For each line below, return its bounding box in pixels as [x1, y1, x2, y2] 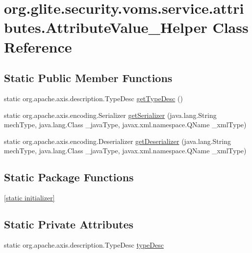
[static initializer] [4, 193, 55, 203]
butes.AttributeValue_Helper [4, 17, 207, 37]
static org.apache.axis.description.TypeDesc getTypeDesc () [4, 93, 183, 103]
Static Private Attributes [4, 217, 134, 232]
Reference [4, 36, 72, 56]
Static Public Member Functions [4, 70, 173, 85]
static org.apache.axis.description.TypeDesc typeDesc [4, 239, 164, 250]
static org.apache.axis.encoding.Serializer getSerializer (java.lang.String [4, 110, 217, 120]
